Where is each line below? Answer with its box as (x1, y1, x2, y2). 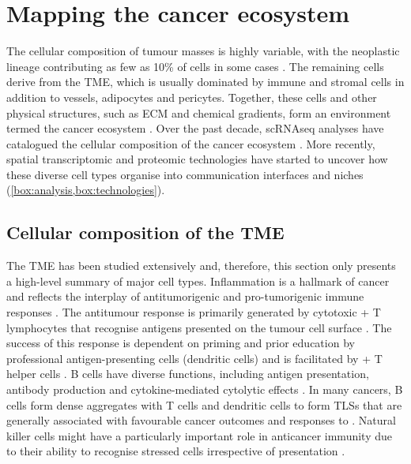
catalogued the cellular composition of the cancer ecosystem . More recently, (6, 135, 375, 152)
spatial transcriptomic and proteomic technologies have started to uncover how (6, 151, 388, 167)
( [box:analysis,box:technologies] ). (6, 181, 165, 198)
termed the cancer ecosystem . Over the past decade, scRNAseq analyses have (6, 120, 384, 137)
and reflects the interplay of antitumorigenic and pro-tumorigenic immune (6, 288, 364, 305)
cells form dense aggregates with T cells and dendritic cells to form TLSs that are (6, 396, 402, 413)
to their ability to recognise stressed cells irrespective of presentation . (6, 443, 345, 459)
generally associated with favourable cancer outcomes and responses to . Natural (6, 412, 396, 428)
